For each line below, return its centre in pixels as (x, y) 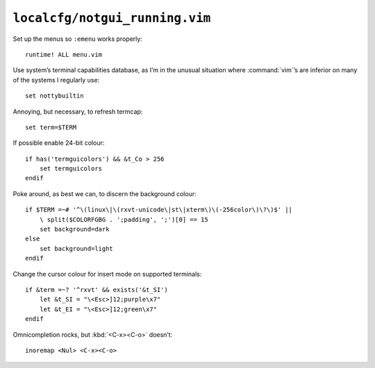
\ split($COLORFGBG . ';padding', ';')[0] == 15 (124, 219)
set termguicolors (71, 169)
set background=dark (74, 229)
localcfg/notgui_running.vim (112, 18)
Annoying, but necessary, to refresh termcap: (78, 112)
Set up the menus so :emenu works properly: (77, 39)
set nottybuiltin (55, 96)
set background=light (76, 248)
